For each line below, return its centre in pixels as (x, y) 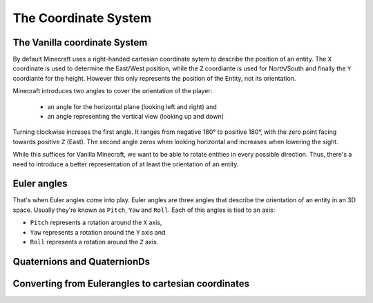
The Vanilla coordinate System (80, 42)
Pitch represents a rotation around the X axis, (96, 223)
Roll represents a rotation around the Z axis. (94, 242)
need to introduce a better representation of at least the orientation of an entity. (126, 164)
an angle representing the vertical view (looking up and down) (136, 117)
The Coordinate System (82, 18)
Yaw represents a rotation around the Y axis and (98, 232)
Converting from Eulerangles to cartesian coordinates (131, 283)
